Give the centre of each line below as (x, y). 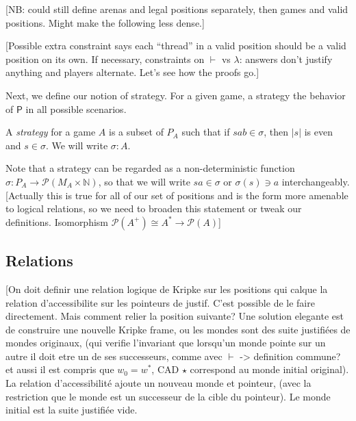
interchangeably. (316, 181)
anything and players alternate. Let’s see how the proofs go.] (132, 72)
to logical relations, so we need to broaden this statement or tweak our (154, 208)
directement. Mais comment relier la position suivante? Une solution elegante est (175, 316)
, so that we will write (144, 181)
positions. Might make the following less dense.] (105, 22)
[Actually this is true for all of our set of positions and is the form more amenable (177, 195)
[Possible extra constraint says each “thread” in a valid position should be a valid (176, 46)
